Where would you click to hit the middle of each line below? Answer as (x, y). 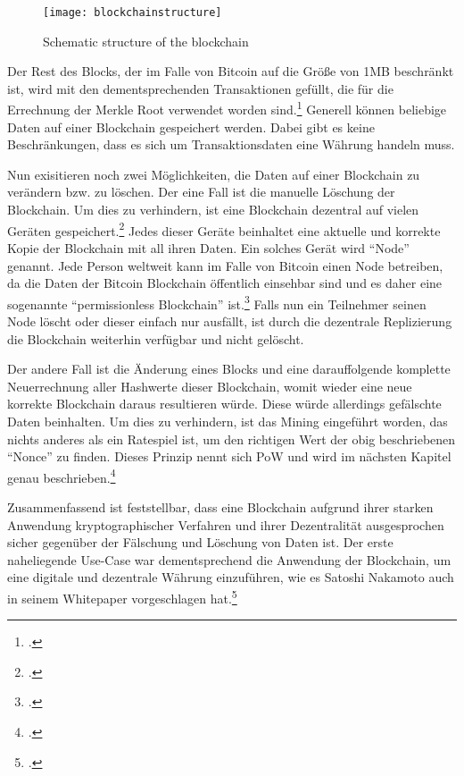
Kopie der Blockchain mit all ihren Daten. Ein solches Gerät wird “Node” (208, 247)
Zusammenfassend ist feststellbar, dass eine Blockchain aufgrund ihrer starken (220, 506)
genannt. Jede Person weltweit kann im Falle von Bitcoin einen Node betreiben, (225, 265)
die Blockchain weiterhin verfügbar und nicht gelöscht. (156, 338)
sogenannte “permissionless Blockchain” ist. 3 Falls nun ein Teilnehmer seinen (217, 302)
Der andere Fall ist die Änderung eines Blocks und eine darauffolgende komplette (229, 369)
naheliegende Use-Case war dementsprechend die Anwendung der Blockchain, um (229, 559)
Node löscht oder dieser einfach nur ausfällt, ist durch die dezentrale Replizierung (230, 321)
